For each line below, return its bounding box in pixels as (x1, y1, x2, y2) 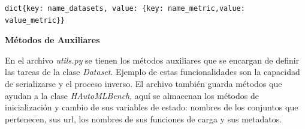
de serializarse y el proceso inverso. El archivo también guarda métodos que (5, 77, 282, 89)
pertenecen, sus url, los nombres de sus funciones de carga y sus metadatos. (5, 112, 282, 125)
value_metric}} (5, 16, 65, 25)
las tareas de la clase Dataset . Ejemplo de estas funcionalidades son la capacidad (5, 65, 300, 78)
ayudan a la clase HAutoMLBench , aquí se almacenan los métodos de (5, 89, 259, 101)
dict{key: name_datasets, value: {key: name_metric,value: (5, 4, 245, 13)
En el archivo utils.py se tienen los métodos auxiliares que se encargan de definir (5, 53, 300, 66)
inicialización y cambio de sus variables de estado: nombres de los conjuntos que (5, 101, 298, 113)
